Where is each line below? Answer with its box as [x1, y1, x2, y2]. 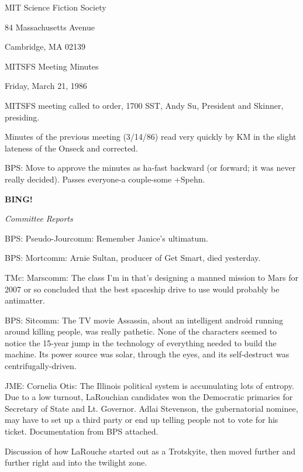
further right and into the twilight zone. [5, 456, 147, 468]
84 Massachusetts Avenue [5, 20, 95, 33]
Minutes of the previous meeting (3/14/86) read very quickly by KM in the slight [5, 130, 297, 143]
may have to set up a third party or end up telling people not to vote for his [5, 414, 278, 426]
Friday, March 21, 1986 [5, 80, 87, 92]
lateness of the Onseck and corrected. [5, 142, 138, 154]
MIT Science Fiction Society [5, 1, 106, 13]
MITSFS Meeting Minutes [5, 60, 99, 72]
